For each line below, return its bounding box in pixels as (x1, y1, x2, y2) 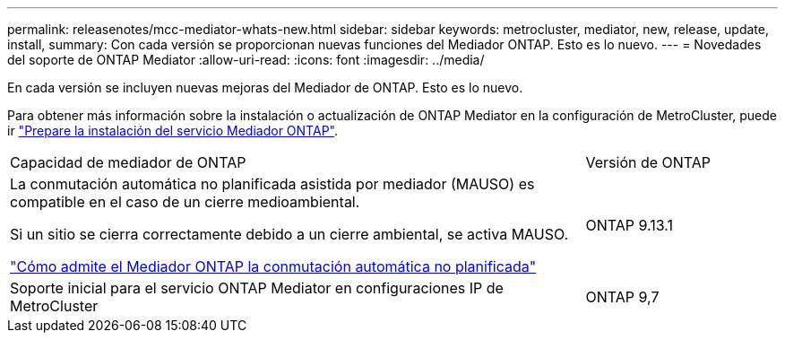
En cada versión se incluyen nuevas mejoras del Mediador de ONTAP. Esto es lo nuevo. (7, 80, 523, 95)
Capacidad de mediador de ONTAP (10, 153, 246, 171)
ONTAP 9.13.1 (585, 216, 674, 234)
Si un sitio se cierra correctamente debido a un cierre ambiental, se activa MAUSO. (10, 225, 569, 243)
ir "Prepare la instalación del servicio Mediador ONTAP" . (7, 123, 338, 138)
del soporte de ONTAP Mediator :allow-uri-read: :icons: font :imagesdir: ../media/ (7, 52, 485, 67)
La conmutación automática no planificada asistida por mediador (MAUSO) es (10, 175, 535, 193)
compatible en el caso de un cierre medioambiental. (10, 193, 360, 211)
